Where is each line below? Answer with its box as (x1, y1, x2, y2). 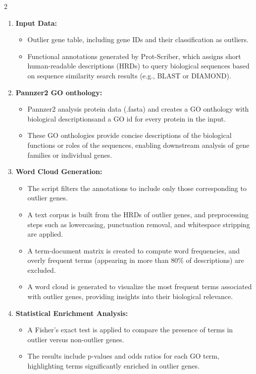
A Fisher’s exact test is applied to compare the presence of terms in (27, 324, 233, 335)
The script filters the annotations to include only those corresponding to (27, 183, 247, 193)
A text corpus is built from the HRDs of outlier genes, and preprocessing (27, 209, 249, 219)
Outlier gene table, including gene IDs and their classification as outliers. (27, 34, 249, 45)
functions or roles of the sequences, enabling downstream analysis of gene (27, 139, 250, 150)
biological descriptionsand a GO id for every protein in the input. (27, 113, 226, 124)
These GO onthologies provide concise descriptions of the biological (27, 130, 232, 140)
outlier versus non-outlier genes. (27, 334, 124, 344)
